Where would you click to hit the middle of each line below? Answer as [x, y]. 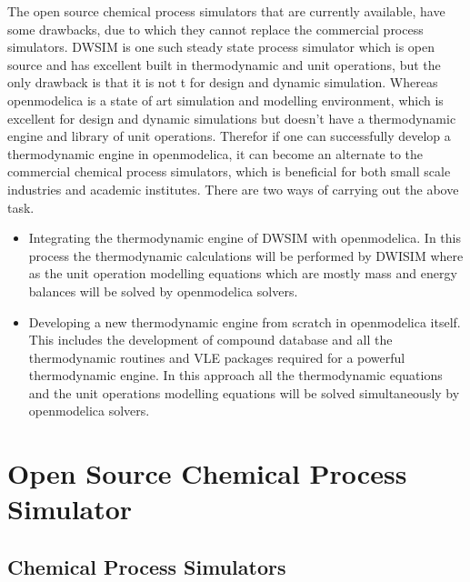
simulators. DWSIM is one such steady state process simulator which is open [221, 47]
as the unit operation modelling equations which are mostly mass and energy [243, 273]
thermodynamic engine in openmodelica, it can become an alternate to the [215, 153]
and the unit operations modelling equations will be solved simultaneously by [244, 392]
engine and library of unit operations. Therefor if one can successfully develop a [229, 136]
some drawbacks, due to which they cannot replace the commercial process [215, 29]
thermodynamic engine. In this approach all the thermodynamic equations [235, 375]
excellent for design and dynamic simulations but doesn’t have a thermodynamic [232, 118]
